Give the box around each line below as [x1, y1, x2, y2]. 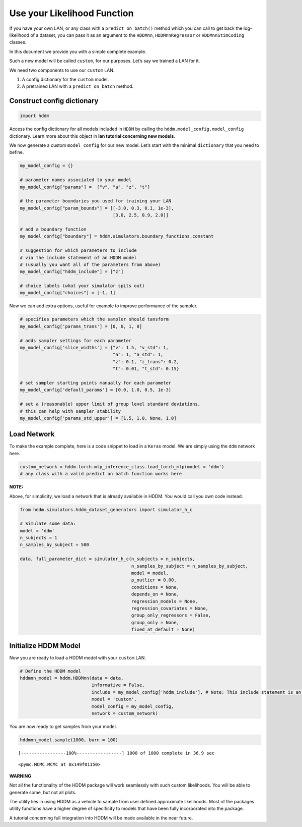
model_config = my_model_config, [91, 703, 174, 709]
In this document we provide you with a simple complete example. [9, 48, 146, 54]
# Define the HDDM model [20, 668, 82, 674]
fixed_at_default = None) [131, 627, 195, 633]
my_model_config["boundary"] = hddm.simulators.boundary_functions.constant [20, 234, 214, 239]
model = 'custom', [91, 696, 137, 702]
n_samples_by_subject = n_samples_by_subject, [131, 563, 249, 569]
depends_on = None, [131, 591, 180, 597]
